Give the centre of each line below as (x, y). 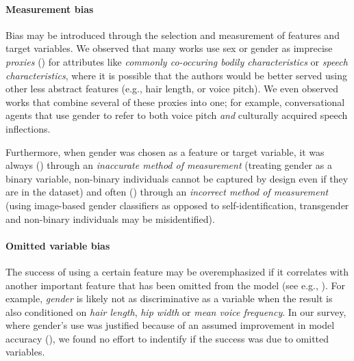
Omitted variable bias (58, 245)
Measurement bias (50, 9)
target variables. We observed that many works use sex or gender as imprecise (169, 48)
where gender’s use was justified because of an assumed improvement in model (170, 325)
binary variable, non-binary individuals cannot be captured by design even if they (177, 178)
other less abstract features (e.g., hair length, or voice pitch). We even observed (172, 89)
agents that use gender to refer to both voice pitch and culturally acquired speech (177, 115)
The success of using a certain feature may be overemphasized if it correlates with (177, 271)
